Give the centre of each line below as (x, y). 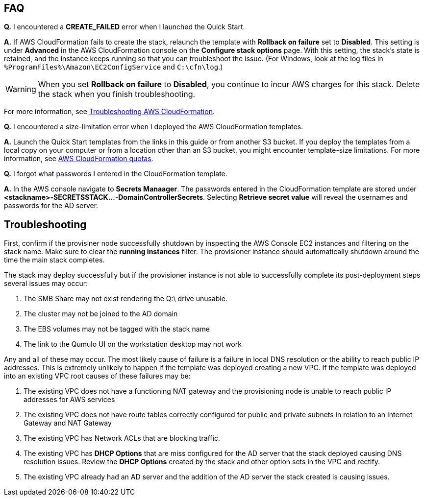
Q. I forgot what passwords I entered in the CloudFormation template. (116, 174)
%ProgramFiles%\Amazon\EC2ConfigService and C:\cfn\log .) (113, 67)
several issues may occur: (46, 284)
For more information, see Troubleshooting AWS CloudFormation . (109, 112)
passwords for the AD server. (51, 206)
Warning (21, 89)
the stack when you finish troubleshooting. (117, 94)
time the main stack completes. (54, 260)
